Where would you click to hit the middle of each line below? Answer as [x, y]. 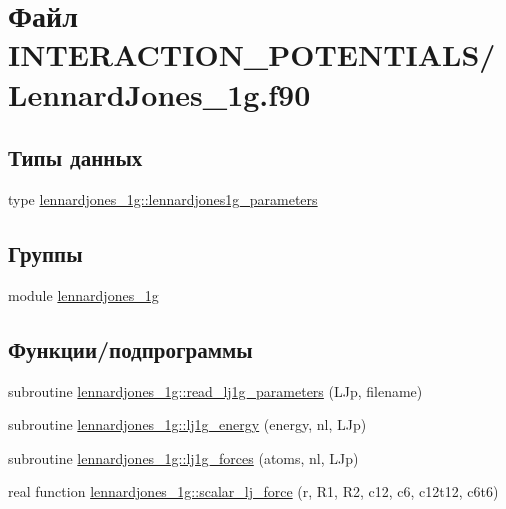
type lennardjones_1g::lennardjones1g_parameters [163, 198]
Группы [45, 252]
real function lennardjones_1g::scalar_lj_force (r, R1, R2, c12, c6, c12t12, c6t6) [253, 491]
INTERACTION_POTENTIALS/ [252, 54]
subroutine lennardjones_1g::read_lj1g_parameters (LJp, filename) [215, 390]
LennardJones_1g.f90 [159, 93]
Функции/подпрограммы [130, 348]
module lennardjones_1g [83, 294]
